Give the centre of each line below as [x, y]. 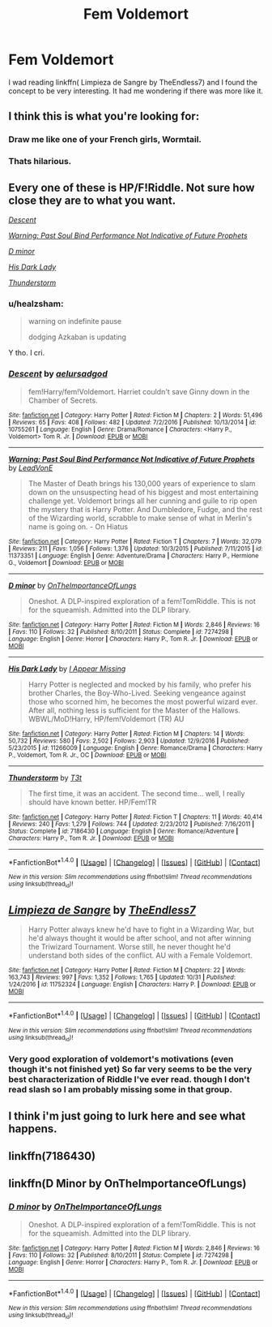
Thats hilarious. [40, 162]
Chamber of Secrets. [63, 400]
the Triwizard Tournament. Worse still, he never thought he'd [129, 947]
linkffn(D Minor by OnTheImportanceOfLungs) [127, 1184]
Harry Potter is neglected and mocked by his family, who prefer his [140, 684]
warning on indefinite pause [75, 321]
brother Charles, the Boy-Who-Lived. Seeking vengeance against [137, 693]
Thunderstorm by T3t [45, 778]
